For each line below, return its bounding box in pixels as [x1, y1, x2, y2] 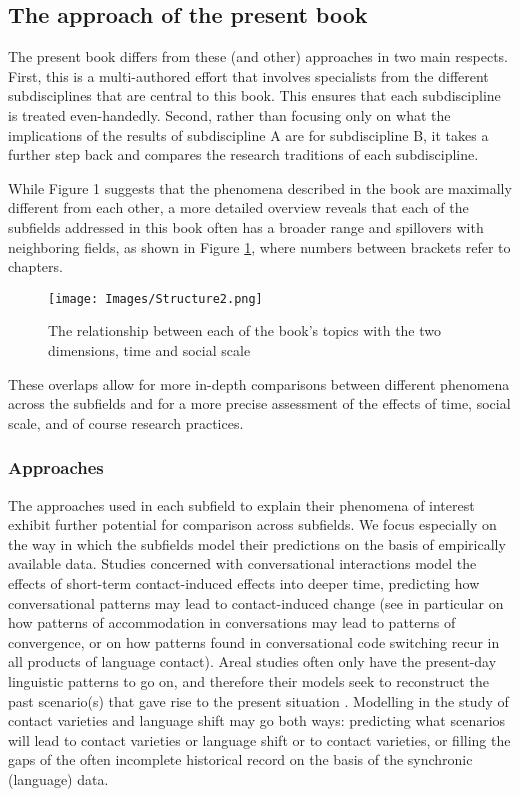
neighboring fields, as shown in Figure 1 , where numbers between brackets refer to [8, 236, 511, 257]
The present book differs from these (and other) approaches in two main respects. [8, 46, 508, 67]
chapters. [8, 256, 63, 277]
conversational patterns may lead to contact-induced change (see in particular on [8, 592, 504, 613]
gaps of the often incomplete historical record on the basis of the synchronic [8, 749, 473, 770]
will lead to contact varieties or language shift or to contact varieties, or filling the [8, 729, 511, 750]
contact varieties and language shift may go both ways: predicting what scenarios [8, 710, 506, 731]
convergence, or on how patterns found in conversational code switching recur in [8, 631, 500, 652]
